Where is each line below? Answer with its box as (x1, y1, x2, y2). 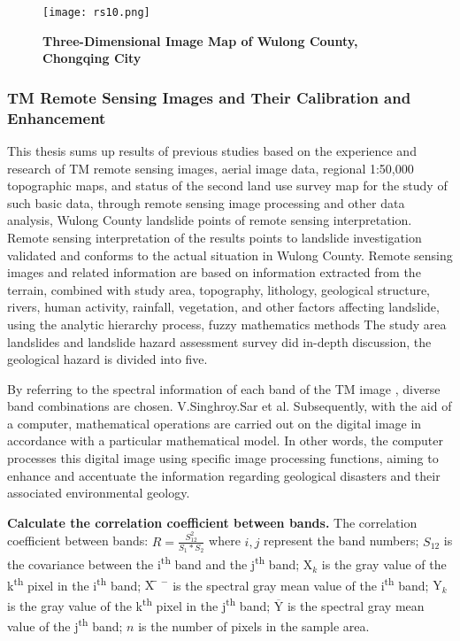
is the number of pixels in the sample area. (138, 616, 370, 635)
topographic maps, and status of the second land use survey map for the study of (7, 176, 448, 195)
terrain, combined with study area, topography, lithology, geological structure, (7, 280, 431, 298)
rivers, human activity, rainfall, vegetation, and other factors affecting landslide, (7, 297, 440, 316)
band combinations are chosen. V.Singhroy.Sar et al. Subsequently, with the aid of (7, 397, 452, 415)
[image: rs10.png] (42, 6, 150, 19)
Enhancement (7, 106, 106, 128)
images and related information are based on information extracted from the (7, 263, 421, 282)
